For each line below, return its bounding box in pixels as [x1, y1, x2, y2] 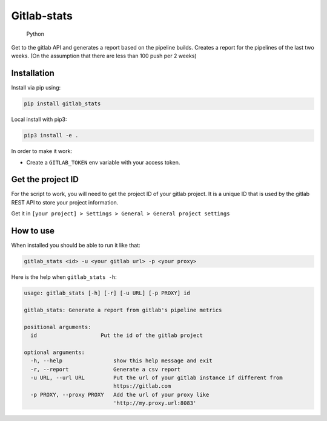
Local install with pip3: [11, 116, 67, 123]
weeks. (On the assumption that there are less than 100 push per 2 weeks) [11, 52, 197, 60]
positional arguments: [24, 324, 91, 330]
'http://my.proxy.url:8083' [113, 400, 197, 406]
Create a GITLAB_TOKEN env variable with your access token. [26, 158, 180, 166]
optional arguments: [24, 348, 85, 356]
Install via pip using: [11, 84, 61, 91]
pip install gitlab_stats [24, 100, 101, 107]
